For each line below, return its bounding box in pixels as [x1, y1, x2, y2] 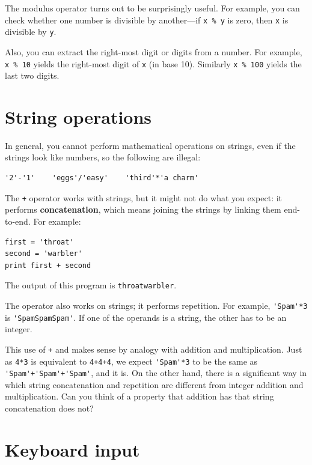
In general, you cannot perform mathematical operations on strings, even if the [5, 139, 296, 151]
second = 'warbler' [5, 249, 82, 258]
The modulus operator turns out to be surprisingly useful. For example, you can [5, 2, 300, 14]
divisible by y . [5, 25, 57, 38]
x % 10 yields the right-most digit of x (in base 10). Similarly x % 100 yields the [5, 57, 302, 70]
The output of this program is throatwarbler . [5, 279, 177, 291]
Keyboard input [5, 437, 140, 461]
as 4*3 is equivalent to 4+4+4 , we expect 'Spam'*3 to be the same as [5, 354, 258, 367]
